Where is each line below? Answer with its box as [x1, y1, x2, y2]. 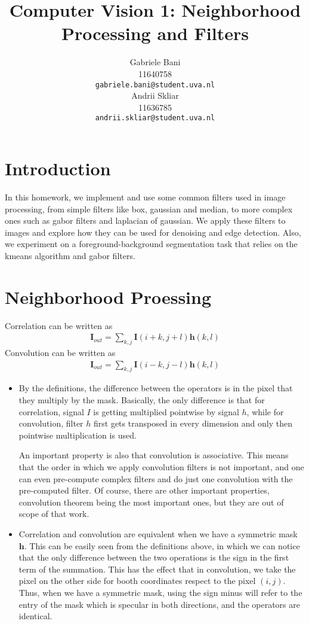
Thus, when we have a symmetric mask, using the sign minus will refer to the [18, 586, 302, 598]
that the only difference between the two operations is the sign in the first [18, 551, 289, 564]
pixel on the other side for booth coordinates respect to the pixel [18, 574, 256, 587]
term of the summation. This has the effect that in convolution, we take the [18, 562, 296, 575]
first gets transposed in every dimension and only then [93, 417, 293, 430]
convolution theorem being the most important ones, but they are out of [18, 495, 284, 508]
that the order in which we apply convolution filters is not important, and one [18, 461, 304, 473]
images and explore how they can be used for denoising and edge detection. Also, [5, 226, 301, 238]
